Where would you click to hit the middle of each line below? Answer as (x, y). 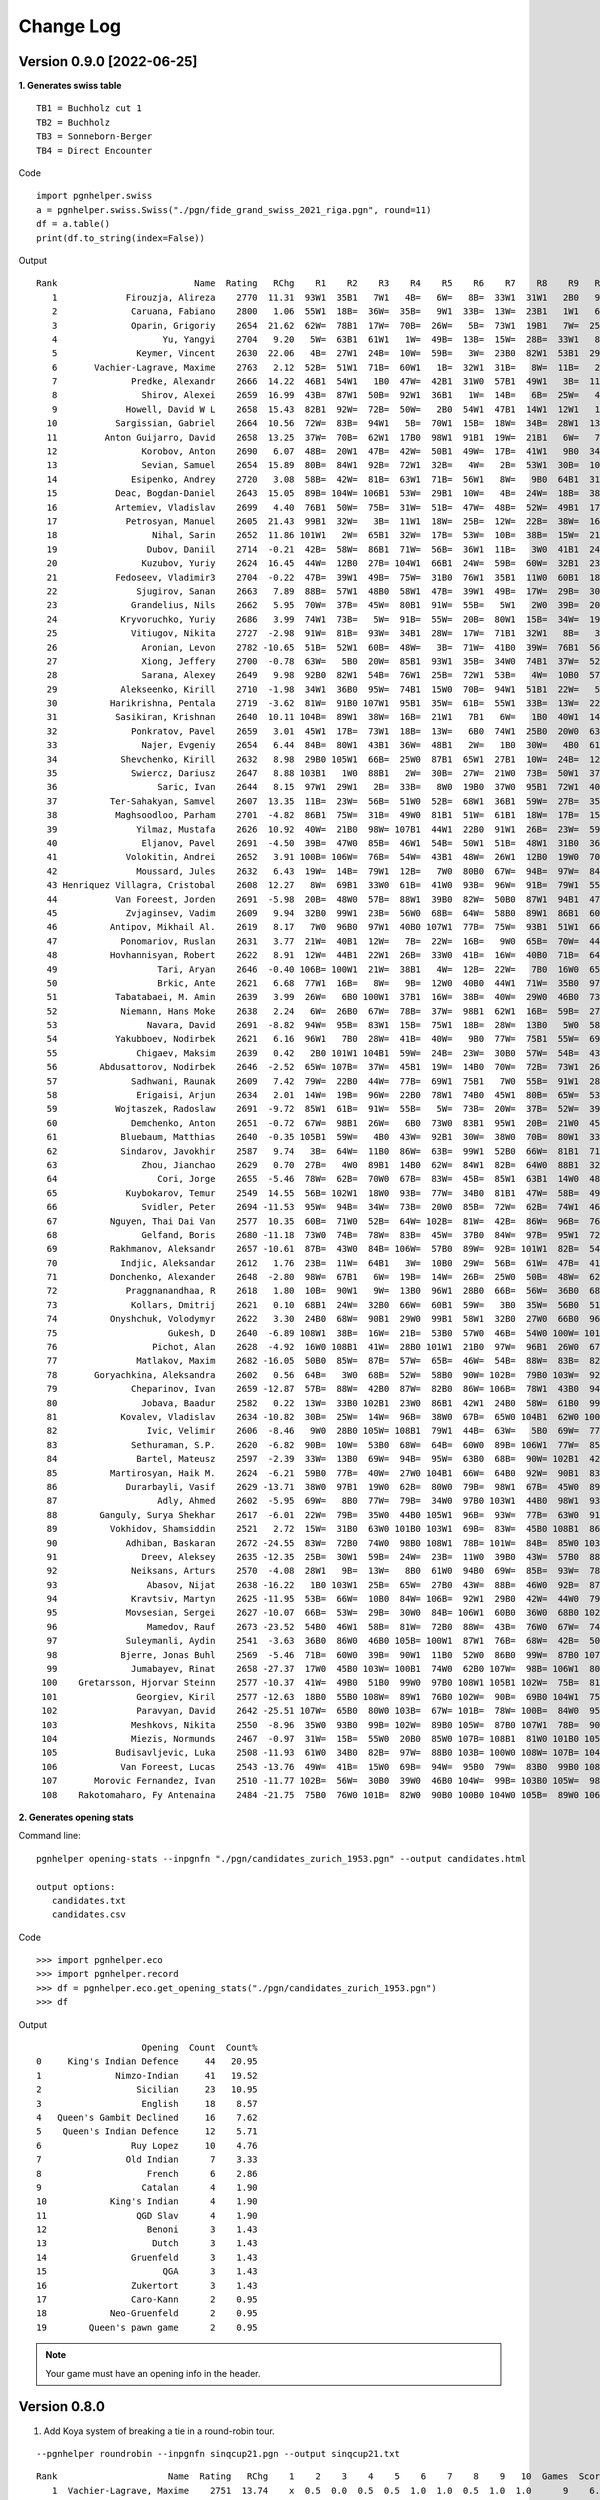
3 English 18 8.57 (147, 2103)
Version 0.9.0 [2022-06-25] (108, 61)
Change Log (70, 26)
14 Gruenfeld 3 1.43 (147, 2257)
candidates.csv (89, 1914)
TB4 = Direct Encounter (94, 150)
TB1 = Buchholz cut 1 (89, 108)
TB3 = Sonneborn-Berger (94, 136)
